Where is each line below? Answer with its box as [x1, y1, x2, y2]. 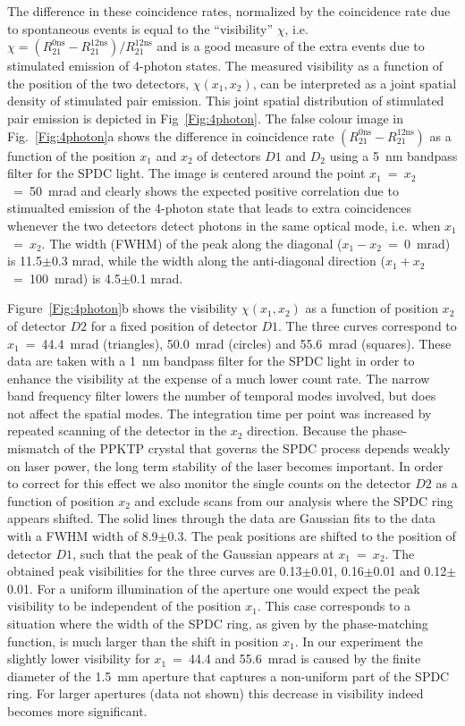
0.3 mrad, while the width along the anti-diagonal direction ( [51, 251, 385, 270]
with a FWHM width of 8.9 [7, 527, 158, 545]
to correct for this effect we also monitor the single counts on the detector [7, 474, 411, 493]
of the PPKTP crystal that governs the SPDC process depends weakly [63, 439, 451, 458]
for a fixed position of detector [90, 316, 258, 334]
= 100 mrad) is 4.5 [13, 268, 121, 287]
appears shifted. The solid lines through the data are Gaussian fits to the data [7, 509, 436, 528]
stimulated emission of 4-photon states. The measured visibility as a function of [7, 56, 444, 75]
